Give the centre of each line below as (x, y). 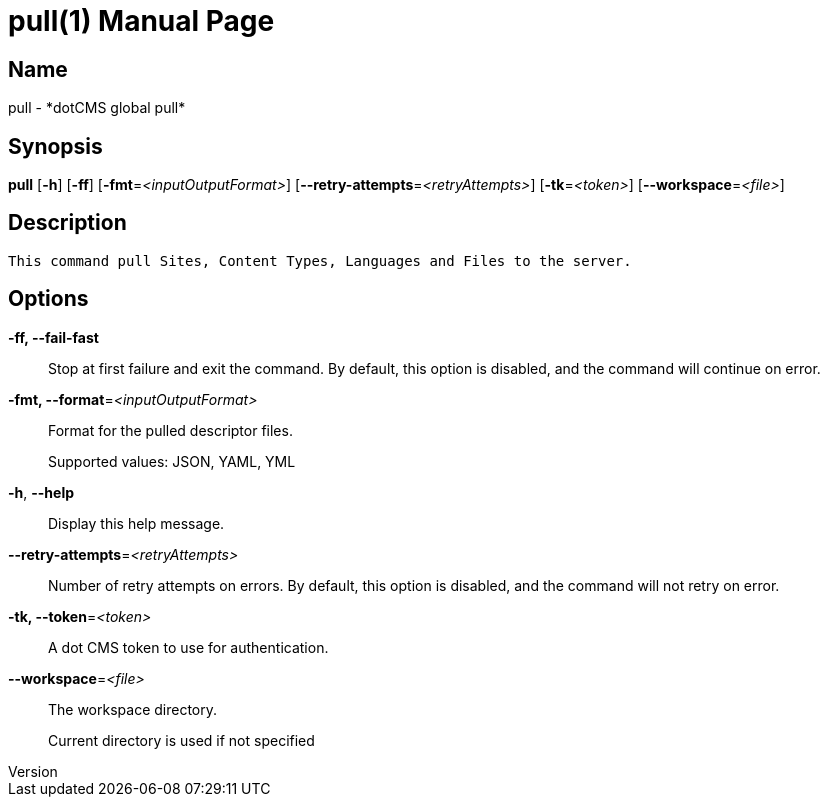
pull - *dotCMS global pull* (97, 108)
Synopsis (55, 146)
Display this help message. (136, 523)
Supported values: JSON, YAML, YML (172, 461)
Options (48, 299)
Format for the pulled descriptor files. (170, 430)
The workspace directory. (133, 709)
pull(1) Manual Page (141, 21)
